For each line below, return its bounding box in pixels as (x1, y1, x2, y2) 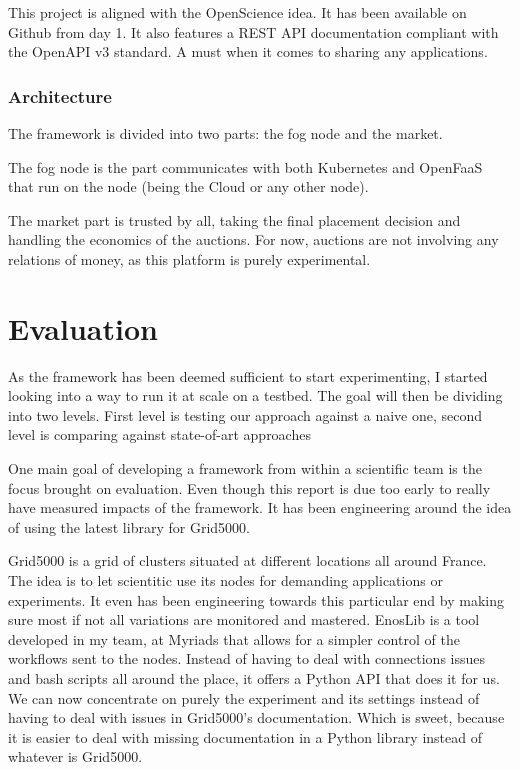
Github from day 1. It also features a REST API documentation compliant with (8, 21, 499, 42)
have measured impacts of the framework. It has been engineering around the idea (8, 497, 512, 518)
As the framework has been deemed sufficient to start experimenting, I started (8, 365, 488, 386)
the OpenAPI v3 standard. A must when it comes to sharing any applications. (8, 41, 488, 62)
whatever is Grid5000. (8, 746, 143, 767)
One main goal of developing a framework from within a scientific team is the (8, 458, 482, 479)
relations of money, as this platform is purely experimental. (8, 248, 371, 269)
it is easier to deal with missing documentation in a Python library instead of (8, 726, 482, 747)
